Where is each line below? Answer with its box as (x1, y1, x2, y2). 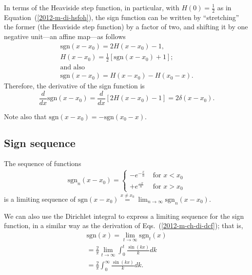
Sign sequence (4, 135, 76, 150)
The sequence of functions (4, 158, 81, 168)
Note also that (4, 111, 47, 121)
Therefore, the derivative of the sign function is (4, 81, 145, 91)
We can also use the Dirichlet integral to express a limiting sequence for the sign (4, 211, 244, 221)
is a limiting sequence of (4, 193, 76, 204)
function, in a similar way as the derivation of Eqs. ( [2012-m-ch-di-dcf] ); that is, (4, 220, 243, 231)
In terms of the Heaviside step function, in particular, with (4, 2, 179, 12)
